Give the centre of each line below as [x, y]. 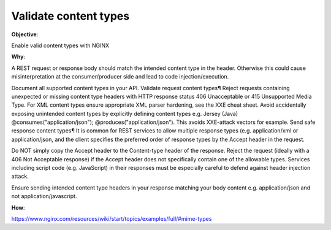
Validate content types [70, 16]
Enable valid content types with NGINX [60, 45]
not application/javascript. [44, 196]
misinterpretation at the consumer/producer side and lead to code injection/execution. [120, 77]
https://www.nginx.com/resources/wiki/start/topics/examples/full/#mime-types [112, 218]
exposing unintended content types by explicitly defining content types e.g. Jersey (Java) [125, 113]
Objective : [25, 34]
